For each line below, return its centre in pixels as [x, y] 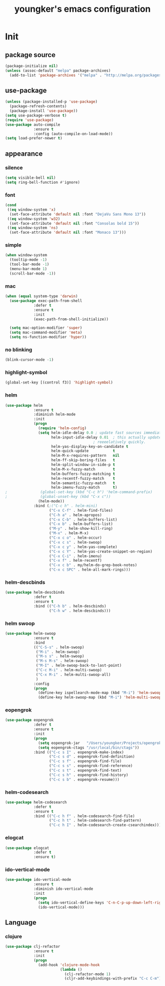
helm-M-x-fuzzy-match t [83, 469]
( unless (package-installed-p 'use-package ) [51, 102]
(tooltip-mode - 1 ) [28, 260]
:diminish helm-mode [55, 414]
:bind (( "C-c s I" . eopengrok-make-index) [79, 752]
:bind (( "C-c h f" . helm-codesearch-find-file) [84, 816]
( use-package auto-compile [33, 124]
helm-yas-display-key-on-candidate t [90, 446]
